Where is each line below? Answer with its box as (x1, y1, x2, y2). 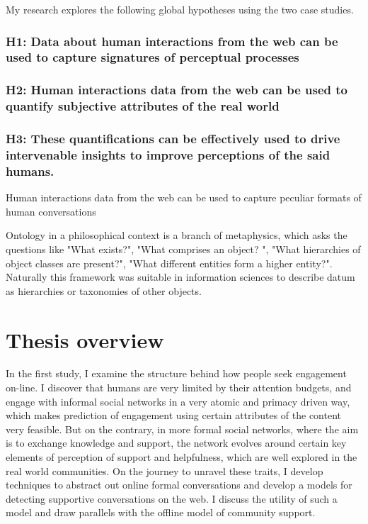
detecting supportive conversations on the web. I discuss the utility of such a (6, 491, 338, 506)
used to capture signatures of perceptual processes (6, 48, 299, 66)
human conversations (6, 204, 96, 218)
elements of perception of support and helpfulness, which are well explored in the (6, 450, 357, 464)
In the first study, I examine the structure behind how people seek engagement (6, 366, 347, 381)
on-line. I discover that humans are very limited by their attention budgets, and (6, 380, 352, 395)
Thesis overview (6, 325, 164, 354)
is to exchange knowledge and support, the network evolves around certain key (6, 435, 347, 450)
